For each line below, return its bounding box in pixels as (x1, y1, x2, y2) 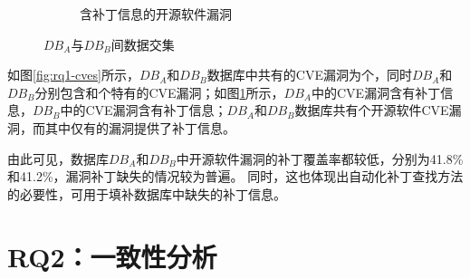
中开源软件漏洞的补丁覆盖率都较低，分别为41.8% (176, 149, 464, 168)
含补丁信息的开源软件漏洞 (80, 5, 232, 23)
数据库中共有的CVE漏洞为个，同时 (206, 65, 412, 84)
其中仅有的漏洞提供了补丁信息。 (44, 118, 235, 137)
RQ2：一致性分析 (7, 237, 217, 274)
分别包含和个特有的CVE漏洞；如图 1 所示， (34, 82, 284, 101)
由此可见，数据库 (7, 149, 109, 168)
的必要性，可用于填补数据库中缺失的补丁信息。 (7, 184, 286, 203)
